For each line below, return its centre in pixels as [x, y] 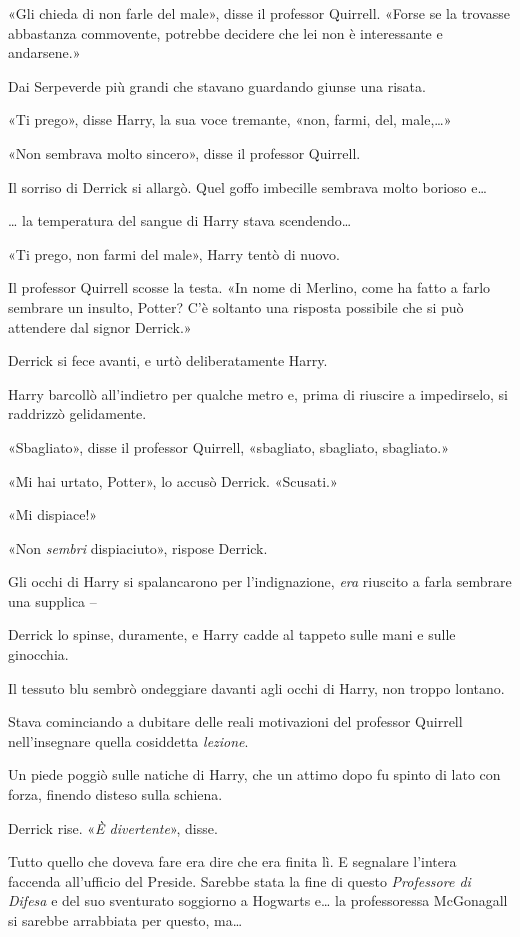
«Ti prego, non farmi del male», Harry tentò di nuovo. [174, 253]
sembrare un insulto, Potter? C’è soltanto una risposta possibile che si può [236, 306]
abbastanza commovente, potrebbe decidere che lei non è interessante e [225, 32]
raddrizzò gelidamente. [77, 413]
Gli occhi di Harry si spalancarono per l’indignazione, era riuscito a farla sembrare [260, 581]
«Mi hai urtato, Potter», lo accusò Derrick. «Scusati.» [173, 480]
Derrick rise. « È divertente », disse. [113, 827]
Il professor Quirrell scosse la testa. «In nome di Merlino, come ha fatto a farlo [249, 287]
